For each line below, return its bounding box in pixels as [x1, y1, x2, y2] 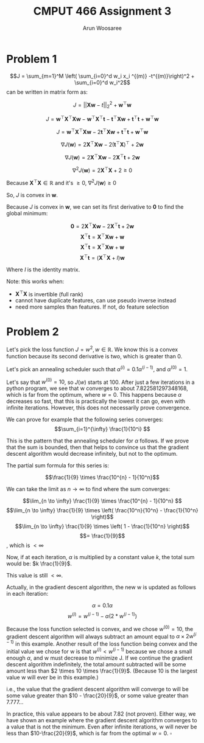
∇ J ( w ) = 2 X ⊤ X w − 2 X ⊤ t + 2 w [65, 153, 140, 161]
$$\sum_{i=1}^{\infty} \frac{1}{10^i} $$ [54, 425, 150, 433]
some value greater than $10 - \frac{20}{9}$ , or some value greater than [6, 692, 189, 699]
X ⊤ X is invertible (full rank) [15, 289, 83, 298]
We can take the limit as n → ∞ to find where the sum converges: [6, 486, 171, 493]
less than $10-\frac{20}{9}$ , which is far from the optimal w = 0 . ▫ [6, 729, 172, 737]
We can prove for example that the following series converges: [6, 416, 164, 424]
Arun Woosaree [83, 24, 122, 32]
